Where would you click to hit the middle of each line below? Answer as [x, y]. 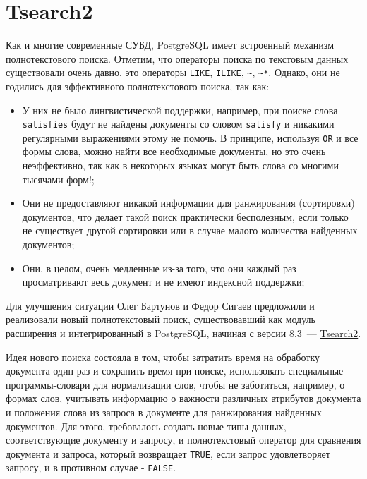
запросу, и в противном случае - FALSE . [91, 467]
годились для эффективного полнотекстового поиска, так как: [138, 86]
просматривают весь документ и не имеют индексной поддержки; [163, 282]
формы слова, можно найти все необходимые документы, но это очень [174, 151]
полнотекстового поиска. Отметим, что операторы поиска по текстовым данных [177, 58]
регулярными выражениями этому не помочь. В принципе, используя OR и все [190, 137]
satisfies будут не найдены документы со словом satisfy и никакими [178, 124]
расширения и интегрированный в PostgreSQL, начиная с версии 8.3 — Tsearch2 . [183, 333]
